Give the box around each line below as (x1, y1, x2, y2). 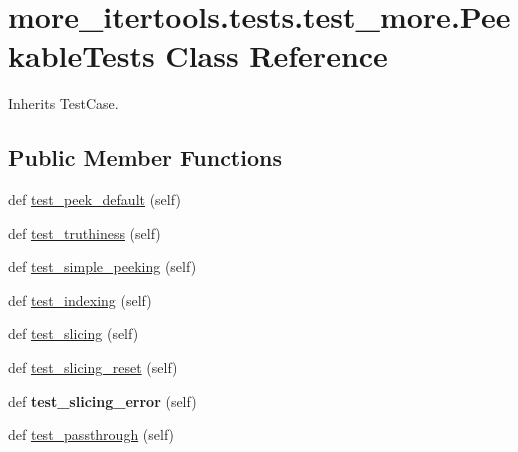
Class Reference (165, 35, 388, 76)
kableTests (8, 35, 155, 76)
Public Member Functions (8, 142, 282, 173)
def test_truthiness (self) (8, 222, 161, 243)
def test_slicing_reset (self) (8, 357, 178, 378)
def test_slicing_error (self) (8, 390, 197, 411)
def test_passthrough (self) (8, 424, 175, 445)
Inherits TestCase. (8, 93, 119, 114)
